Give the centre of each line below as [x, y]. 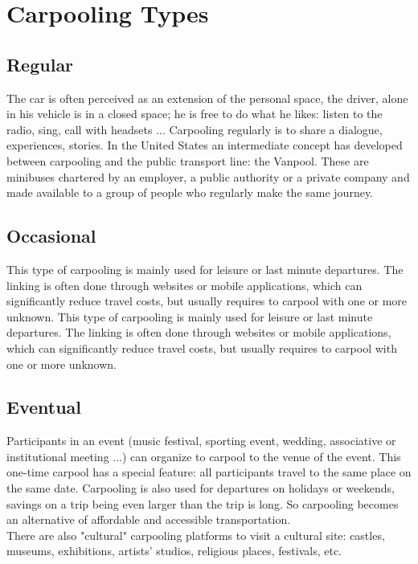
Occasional [51, 236]
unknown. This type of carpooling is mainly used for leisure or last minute [190, 316]
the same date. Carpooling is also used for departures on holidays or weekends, [201, 488]
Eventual [44, 407]
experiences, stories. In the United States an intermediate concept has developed [205, 145]
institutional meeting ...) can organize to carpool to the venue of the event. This [204, 456]
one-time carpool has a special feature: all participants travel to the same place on [209, 472]
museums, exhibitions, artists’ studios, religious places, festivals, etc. [174, 551]
